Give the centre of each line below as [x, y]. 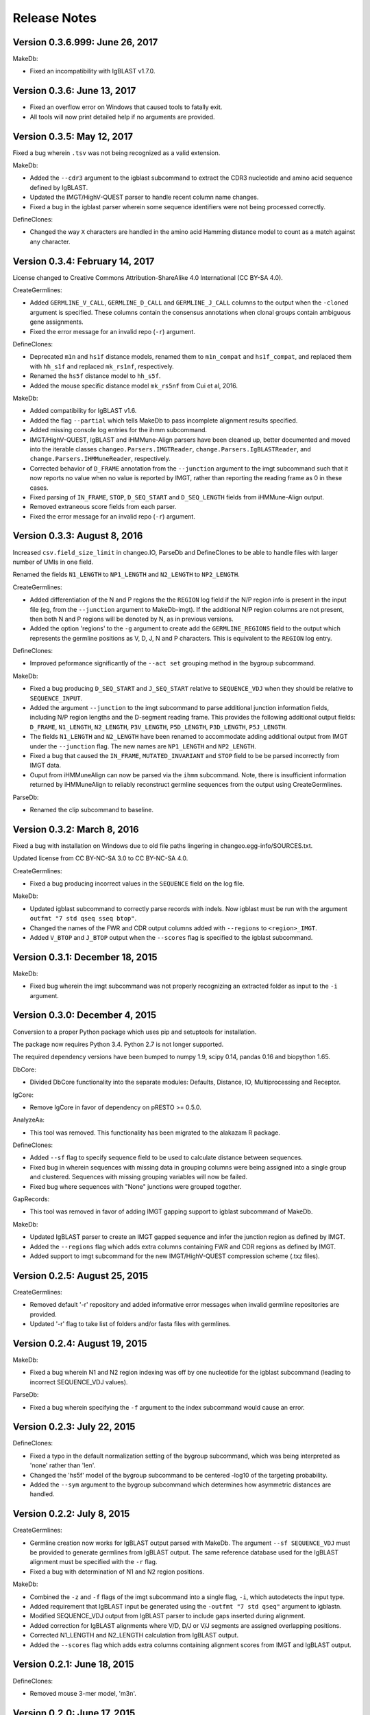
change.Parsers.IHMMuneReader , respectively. [100, 459]
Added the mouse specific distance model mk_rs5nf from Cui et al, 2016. [134, 386]
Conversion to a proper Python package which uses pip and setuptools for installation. [135, 1032]
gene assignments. [57, 322]
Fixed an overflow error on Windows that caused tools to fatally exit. [126, 107]
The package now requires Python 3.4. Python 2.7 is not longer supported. [118, 1044]
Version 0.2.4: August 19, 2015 [80, 1344]
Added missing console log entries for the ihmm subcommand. [119, 430]
